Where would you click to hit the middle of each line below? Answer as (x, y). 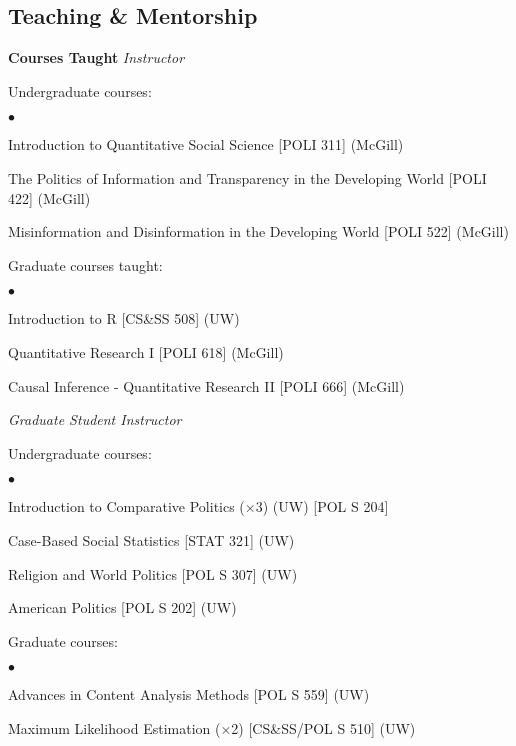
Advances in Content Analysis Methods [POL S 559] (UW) (189, 694)
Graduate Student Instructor (95, 419)
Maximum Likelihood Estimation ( (114, 727)
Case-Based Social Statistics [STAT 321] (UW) (151, 539)
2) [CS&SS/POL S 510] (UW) (323, 727)
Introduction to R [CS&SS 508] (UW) (124, 318)
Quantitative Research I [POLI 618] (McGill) (146, 351)
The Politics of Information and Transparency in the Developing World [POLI (247, 177)
